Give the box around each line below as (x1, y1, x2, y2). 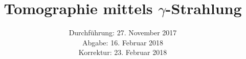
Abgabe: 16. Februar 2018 (82, 37, 164, 47)
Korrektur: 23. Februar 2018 (78, 47, 167, 57)
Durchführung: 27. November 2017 (69, 27, 177, 38)
